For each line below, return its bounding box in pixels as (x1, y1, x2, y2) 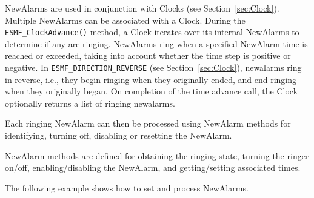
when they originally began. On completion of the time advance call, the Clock (5, 85, 298, 97)
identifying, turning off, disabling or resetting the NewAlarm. (5, 129, 232, 142)
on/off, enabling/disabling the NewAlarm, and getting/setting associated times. (5, 161, 301, 174)
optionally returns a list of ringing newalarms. (5, 96, 175, 109)
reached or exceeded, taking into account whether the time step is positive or (5, 49, 291, 62)
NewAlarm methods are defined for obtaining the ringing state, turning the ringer (5, 149, 309, 162)
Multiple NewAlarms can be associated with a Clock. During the (5, 13, 246, 26)
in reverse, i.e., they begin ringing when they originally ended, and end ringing (5, 73, 297, 85)
